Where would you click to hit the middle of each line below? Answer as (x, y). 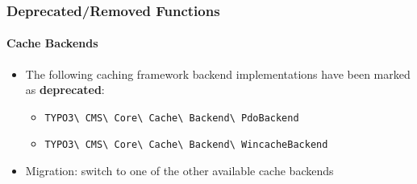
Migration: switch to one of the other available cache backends (179, 171)
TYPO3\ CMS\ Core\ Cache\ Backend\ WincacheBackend (186, 145)
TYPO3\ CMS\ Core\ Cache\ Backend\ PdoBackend (172, 118)
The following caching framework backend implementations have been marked (218, 74)
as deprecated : (65, 90)
